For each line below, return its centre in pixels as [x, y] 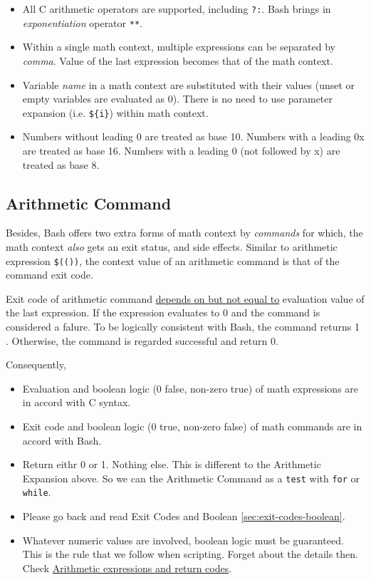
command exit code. [49, 275]
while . [37, 492]
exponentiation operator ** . [82, 22]
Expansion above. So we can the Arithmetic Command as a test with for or [191, 478]
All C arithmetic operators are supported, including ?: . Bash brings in [177, 9]
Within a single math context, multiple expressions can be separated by [179, 47]
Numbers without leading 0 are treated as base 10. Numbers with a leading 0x [193, 136]
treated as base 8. [61, 164]
